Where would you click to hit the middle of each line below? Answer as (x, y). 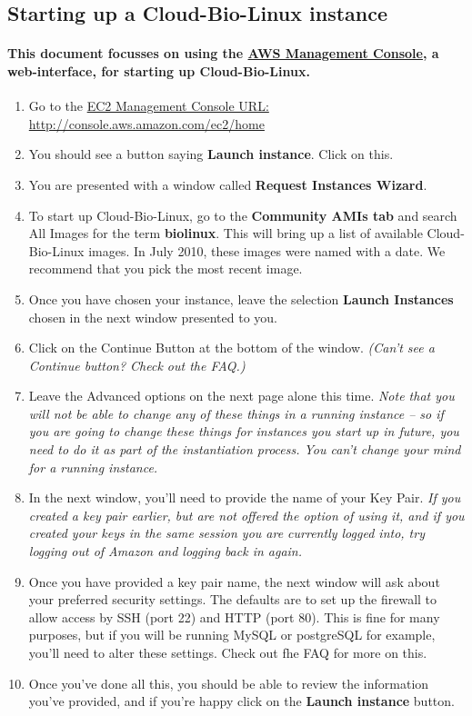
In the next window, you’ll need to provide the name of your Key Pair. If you (245, 497)
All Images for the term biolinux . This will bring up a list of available (226, 233)
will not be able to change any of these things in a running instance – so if (236, 413)
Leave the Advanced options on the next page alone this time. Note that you (241, 396)
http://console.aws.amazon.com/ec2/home (146, 123)
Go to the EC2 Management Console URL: (149, 106)
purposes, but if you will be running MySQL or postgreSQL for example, (232, 635)
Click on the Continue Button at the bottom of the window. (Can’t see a (231, 348)
